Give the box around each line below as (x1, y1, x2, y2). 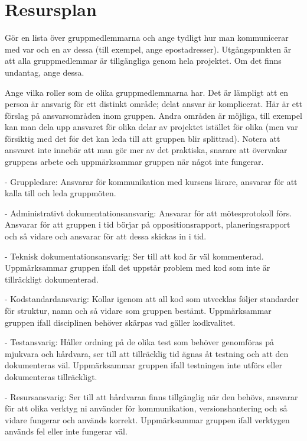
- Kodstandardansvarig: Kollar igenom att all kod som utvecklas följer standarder (5, 293, 299, 305)
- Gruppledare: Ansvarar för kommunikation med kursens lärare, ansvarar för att (5, 175, 298, 187)
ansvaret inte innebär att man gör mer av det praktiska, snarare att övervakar (5, 144, 288, 156)
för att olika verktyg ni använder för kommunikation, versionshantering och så (5, 402, 288, 414)
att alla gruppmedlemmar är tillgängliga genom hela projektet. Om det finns (5, 54, 282, 67)
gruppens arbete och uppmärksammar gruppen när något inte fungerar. (5, 155, 264, 168)
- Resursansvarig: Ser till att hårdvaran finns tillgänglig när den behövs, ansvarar (5, 390, 298, 403)
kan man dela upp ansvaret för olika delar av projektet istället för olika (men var (5, 121, 298, 133)
